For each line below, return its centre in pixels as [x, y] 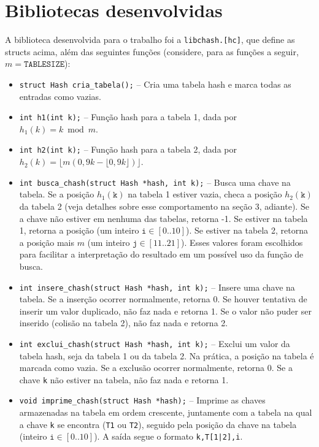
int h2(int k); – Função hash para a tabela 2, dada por [128, 149]
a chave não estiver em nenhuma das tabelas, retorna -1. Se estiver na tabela [163, 218]
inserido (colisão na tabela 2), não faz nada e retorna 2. [124, 323]
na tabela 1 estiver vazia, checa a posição [205, 194]
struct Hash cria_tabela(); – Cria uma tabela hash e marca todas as [155, 84]
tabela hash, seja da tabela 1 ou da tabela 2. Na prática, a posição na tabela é [167, 355]
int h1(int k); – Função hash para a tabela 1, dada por [128, 117]
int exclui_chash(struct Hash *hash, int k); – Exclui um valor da [155, 343]
